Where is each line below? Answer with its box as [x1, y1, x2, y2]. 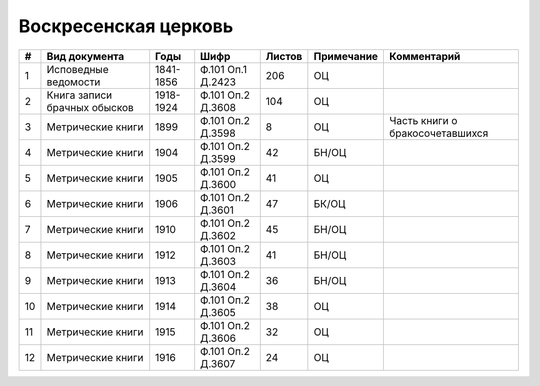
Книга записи [46, 88, 113, 102]
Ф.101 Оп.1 [200, 62, 248, 76]
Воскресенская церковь [18, 15, 234, 37]
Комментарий [389, 49, 461, 63]
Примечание [313, 49, 379, 63]
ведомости [46, 75, 101, 89]
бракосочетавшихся [389, 126, 489, 140]
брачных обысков [46, 100, 134, 114]
